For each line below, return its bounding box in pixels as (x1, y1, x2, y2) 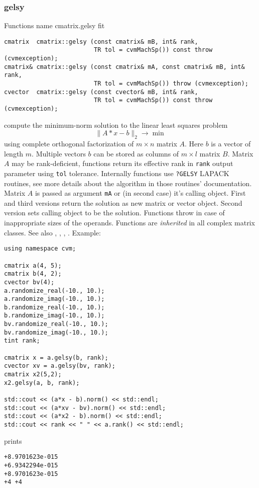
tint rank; (4, 337, 40, 345)
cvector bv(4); (4, 278, 55, 286)
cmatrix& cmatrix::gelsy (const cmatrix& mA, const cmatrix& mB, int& (4, 63, 245, 70)
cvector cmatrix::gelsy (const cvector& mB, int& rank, (4, 88, 198, 96)
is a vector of (211, 138, 251, 149)
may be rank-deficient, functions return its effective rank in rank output (12, 158, 233, 169)
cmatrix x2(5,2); (4, 371, 62, 378)
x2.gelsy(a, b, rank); (4, 379, 80, 386)
